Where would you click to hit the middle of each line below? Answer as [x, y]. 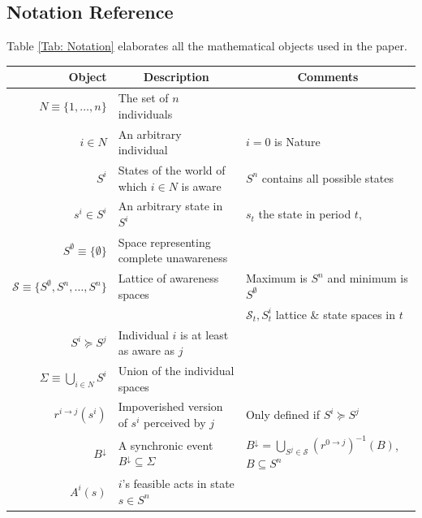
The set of [143, 98]
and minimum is [368, 278]
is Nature [297, 142]
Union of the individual [176, 371]
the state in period [305, 214]
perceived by [175, 423]
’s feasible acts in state [178, 483]
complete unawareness [173, 258]
